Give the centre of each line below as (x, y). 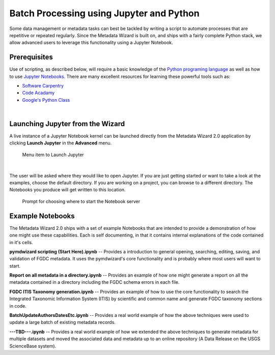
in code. (18, 306)
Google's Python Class (46, 100)
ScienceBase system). (33, 346)
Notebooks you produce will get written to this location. (67, 190)
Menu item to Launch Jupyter (53, 155)
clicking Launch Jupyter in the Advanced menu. (61, 143)
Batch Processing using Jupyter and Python (104, 13)
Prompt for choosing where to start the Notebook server (81, 201)
